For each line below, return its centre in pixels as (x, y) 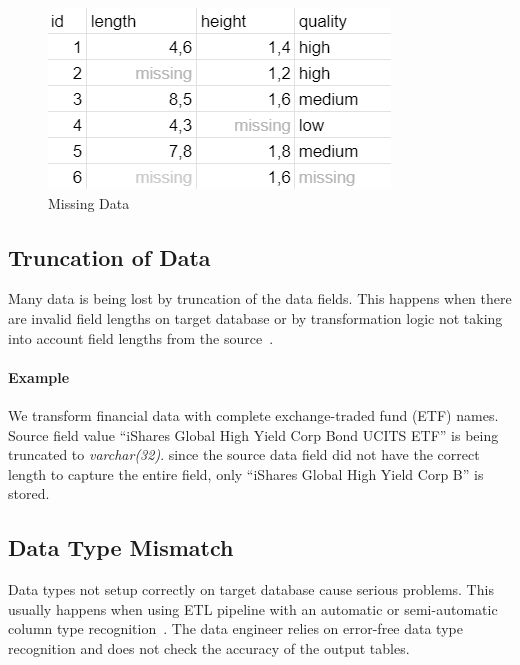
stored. (29, 493)
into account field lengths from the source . (141, 337)
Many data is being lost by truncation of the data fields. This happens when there (260, 298)
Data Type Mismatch (121, 547)
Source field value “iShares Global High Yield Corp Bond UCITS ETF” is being (253, 434)
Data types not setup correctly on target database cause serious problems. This (251, 589)
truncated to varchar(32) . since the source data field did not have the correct (244, 454)
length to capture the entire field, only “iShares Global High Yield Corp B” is (246, 473)
